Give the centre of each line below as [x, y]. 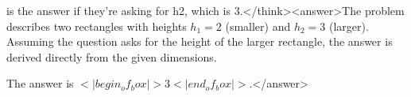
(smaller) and [258, 26]
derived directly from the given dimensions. [112, 56]
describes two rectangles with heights [97, 26]
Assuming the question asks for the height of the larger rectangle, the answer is [200, 41]
